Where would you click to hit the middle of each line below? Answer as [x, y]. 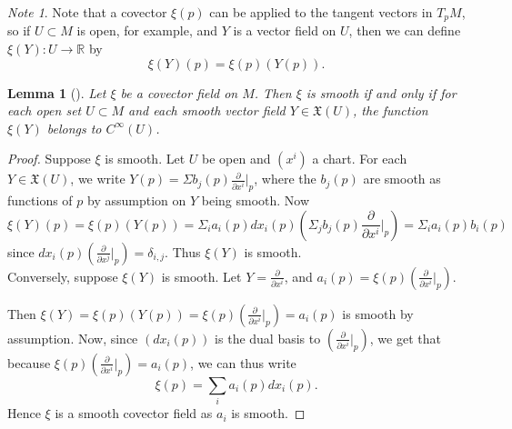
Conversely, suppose [63, 276]
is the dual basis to [268, 338]
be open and [236, 159]
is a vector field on [285, 30]
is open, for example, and [147, 30]
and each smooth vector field [207, 110]
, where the [285, 179]
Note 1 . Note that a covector [87, 12]
